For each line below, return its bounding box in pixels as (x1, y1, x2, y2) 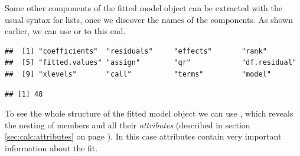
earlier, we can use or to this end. (5, 25, 126, 37)
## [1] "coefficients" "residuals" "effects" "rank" (5, 47, 267, 55)
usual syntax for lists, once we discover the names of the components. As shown (5, 13, 293, 25)
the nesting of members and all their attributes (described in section (5, 118, 250, 131)
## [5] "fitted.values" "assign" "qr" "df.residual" (5, 58, 296, 67)
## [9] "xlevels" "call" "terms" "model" (5, 69, 272, 78)
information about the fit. (5, 141, 98, 154)
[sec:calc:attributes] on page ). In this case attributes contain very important (5, 130, 282, 142)
